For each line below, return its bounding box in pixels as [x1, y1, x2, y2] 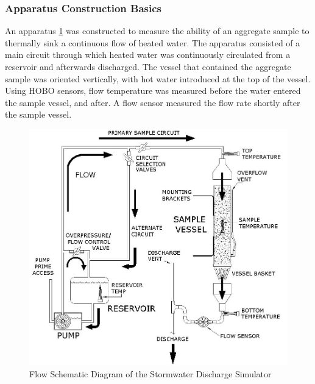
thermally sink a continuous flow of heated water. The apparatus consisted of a [5, 36, 300, 49]
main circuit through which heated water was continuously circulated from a [5, 48, 291, 61]
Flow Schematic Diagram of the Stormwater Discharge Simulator [29, 367, 272, 380]
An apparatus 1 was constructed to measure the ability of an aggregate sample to [5, 24, 310, 37]
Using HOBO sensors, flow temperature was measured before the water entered [5, 84, 301, 97]
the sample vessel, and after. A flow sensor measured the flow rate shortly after [5, 96, 300, 108]
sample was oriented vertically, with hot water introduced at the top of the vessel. [5, 72, 311, 85]
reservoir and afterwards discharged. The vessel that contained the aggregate [5, 60, 291, 73]
